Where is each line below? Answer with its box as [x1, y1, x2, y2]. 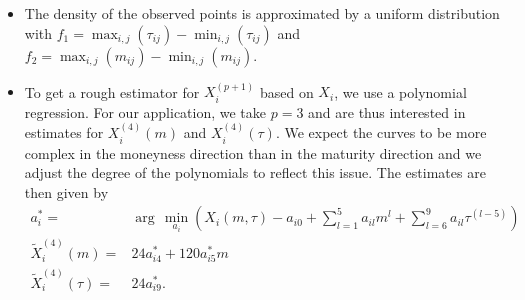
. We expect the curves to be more [275, 122, 487, 143]
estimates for [24, 122, 104, 143]
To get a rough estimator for [24, 81, 200, 102]
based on [259, 81, 314, 102]
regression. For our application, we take [24, 101, 267, 122]
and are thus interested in [308, 101, 466, 122]
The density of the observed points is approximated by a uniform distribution [24, 3, 500, 23]
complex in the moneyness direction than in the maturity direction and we [24, 142, 482, 163]
